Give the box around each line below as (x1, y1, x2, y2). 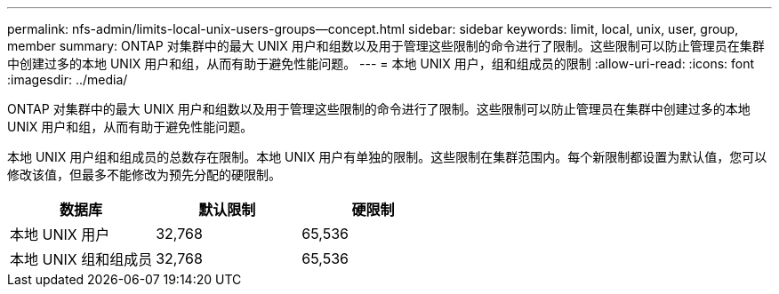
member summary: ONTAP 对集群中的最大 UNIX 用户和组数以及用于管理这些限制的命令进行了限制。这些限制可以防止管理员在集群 (7, 38, 765, 53)
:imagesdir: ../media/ (7, 72, 128, 87)
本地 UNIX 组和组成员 (10, 250, 153, 268)
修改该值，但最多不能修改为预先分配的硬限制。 (7, 167, 281, 182)
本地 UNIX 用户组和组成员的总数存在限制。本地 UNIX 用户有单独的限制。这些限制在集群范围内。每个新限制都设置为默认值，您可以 (7, 149, 767, 164)
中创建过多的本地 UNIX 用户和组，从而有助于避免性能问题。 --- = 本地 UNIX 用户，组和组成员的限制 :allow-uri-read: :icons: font (7, 56, 755, 71)
